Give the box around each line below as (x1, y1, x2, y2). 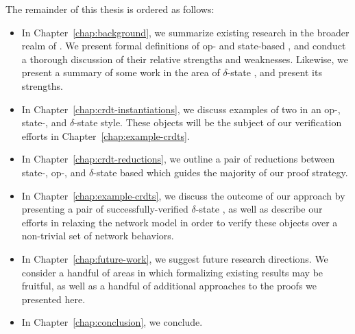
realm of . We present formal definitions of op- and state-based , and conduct (21, 38, 346, 53)
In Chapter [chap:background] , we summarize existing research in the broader (21, 25, 350, 39)
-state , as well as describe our (195, 202, 323, 216)
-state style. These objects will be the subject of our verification (74, 115, 342, 130)
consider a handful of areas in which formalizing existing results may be (21, 265, 323, 279)
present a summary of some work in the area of (21, 65, 220, 80)
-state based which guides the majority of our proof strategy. (93, 165, 348, 179)
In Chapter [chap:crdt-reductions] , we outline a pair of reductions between (21, 152, 335, 166)
